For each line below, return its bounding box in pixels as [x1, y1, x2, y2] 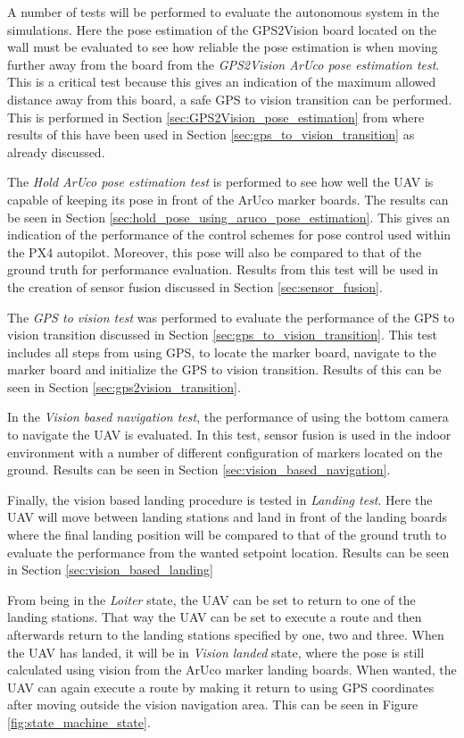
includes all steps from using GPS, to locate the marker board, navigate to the [7, 342, 437, 361]
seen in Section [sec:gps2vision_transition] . [7, 377, 241, 396]
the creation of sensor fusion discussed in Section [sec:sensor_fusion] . [7, 277, 383, 296]
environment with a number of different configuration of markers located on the [7, 442, 443, 461]
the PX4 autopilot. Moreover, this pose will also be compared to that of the [7, 242, 422, 261]
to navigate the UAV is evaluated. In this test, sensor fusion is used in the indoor [7, 425, 452, 444]
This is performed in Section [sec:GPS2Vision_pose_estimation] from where [7, 107, 425, 126]
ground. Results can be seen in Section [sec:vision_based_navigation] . [7, 460, 391, 479]
